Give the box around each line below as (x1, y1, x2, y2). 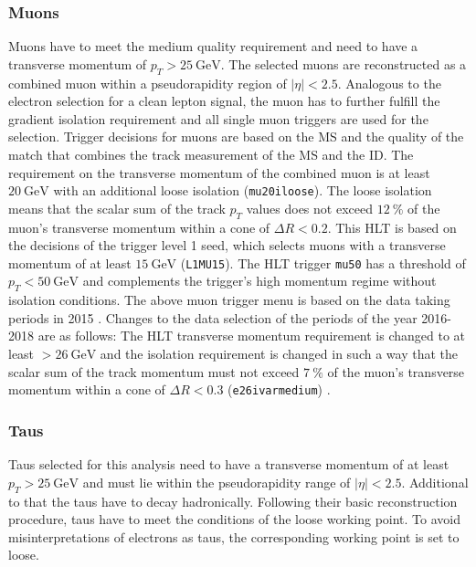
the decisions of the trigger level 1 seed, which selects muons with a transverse (8, 236, 446, 255)
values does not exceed (246, 198, 373, 217)
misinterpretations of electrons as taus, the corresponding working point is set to (8, 527, 460, 546)
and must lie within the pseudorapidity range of (82, 472, 351, 491)
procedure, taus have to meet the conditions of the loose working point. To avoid (8, 509, 461, 529)
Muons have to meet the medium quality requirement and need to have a (8, 37, 418, 56)
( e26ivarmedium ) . (227, 380, 331, 399)
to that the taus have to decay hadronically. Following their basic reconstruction (8, 491, 458, 510)
